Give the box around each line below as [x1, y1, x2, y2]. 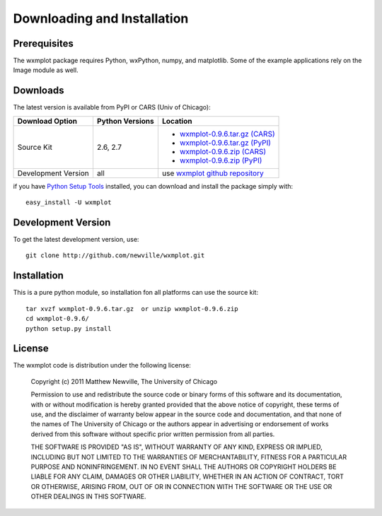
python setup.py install [25, 324, 112, 332]
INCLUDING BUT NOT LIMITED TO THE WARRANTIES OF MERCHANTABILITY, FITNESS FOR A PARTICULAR [30, 452, 347, 461]
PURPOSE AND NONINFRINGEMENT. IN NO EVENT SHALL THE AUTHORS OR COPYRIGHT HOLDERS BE [30, 462, 337, 471]
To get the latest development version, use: [13, 235, 139, 244]
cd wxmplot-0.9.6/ [25, 315, 90, 323]
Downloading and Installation [13, 11, 189, 26]
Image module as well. [13, 66, 79, 74]
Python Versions [96, 116, 155, 126]
